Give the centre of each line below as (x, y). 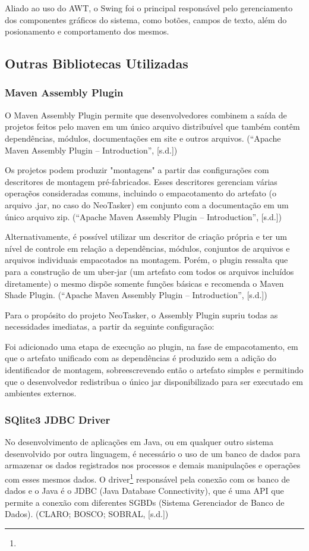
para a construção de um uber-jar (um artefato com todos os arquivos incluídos (149, 271)
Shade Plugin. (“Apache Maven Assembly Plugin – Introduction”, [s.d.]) (136, 295)
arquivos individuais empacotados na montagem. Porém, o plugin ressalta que (146, 260)
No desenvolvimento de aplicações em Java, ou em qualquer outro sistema (139, 442)
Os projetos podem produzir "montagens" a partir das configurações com (137, 170)
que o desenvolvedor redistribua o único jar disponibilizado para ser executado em (154, 381)
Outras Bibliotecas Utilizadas (97, 63)
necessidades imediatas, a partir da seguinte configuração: (110, 326)
